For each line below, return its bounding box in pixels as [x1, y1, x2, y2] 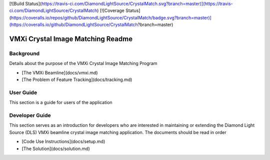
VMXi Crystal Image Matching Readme [9, 34, 132, 43]
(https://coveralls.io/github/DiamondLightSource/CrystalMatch [9, 21, 138, 27]
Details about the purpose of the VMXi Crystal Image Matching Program [9, 60, 157, 66]
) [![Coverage [96, 7, 125, 13]
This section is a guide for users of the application [9, 99, 112, 105]
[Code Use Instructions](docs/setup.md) [21, 138, 105, 144]
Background [9, 50, 40, 57]
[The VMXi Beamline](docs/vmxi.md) [21, 69, 98, 75]
